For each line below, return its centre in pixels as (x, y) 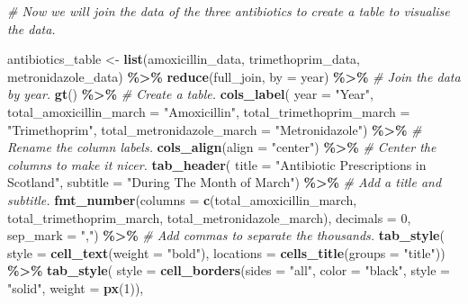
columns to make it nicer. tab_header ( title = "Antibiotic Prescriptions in (217, 164)
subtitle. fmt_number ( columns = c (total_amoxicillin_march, (182, 199)
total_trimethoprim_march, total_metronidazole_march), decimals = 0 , (209, 217)
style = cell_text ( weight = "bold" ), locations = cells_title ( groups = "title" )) (226, 252)
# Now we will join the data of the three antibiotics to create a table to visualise (229, 11)
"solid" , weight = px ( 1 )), (76, 287)
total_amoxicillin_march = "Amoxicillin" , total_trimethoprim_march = (209, 111)
